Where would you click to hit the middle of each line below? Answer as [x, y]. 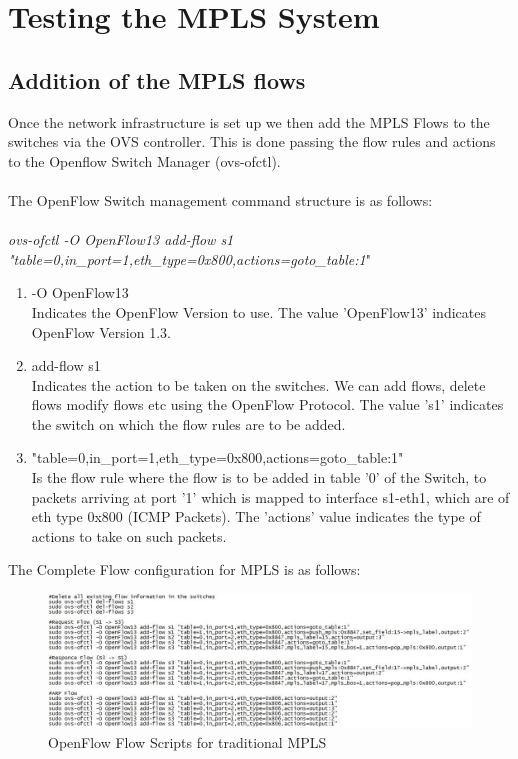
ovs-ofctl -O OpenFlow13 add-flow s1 [121, 239]
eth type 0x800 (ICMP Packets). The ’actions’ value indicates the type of [256, 516]
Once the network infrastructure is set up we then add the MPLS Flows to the [249, 121]
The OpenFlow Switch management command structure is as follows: [220, 199]
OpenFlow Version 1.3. [101, 331]
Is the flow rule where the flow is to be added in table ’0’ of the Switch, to [259, 477]
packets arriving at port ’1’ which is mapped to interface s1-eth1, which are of [270, 496]
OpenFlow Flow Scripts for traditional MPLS [187, 741]
